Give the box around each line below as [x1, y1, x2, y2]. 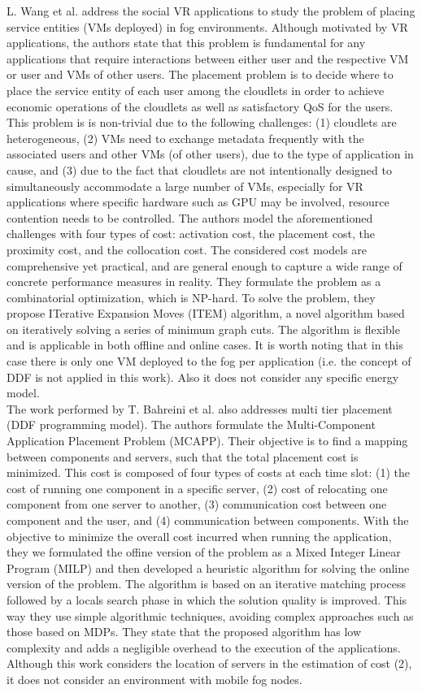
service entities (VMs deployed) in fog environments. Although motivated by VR [7, 18, 408, 35]
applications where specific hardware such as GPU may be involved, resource [7, 193, 389, 210]
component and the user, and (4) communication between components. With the [7, 512, 409, 528]
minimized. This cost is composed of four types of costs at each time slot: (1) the [7, 464, 411, 481]
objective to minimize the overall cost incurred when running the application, [7, 527, 392, 544]
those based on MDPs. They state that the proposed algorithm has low [7, 623, 362, 640]
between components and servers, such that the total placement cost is [7, 448, 359, 465]
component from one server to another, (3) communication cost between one [7, 496, 387, 513]
